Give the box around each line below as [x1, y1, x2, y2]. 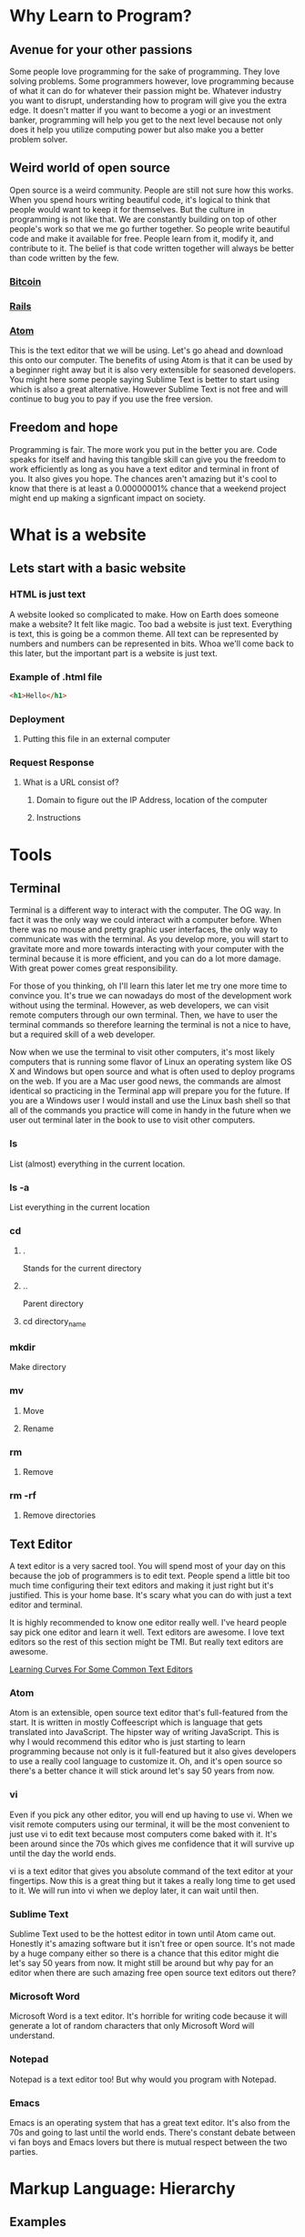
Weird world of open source [9, 161, 170, 176]
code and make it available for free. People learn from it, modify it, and [9, 233, 274, 244]
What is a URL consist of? [22, 777, 120, 788]
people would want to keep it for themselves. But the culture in [9, 204, 245, 214]
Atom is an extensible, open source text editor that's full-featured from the [9, 1708, 289, 1719]
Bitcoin [9, 275, 42, 287]
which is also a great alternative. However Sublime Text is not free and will [9, 383, 289, 394]
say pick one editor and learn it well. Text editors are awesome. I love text [9, 1626, 285, 1638]
